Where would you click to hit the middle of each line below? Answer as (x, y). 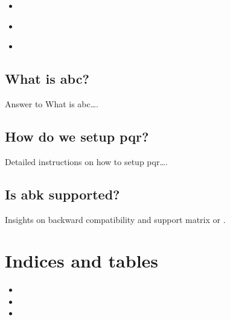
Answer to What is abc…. (52, 103)
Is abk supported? (62, 194)
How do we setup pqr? (77, 136)
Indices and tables (82, 261)
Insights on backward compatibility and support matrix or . (115, 219)
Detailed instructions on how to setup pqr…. (86, 161)
